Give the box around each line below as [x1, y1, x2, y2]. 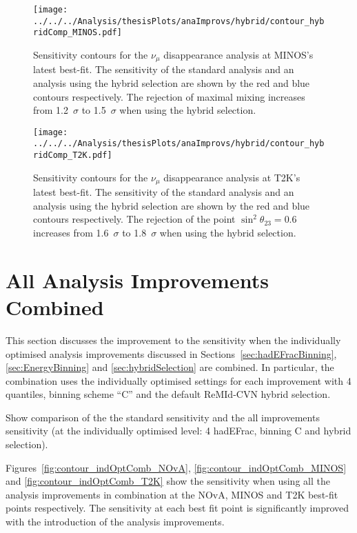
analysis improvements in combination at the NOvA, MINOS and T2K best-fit [6, 487, 338, 501]
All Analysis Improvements [6, 265, 269, 294]
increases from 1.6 [33, 225, 109, 239]
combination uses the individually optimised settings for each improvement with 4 [6, 373, 351, 388]
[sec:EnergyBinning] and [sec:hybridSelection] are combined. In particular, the [6, 360, 334, 374]
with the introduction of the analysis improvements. [6, 514, 225, 529]
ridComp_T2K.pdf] [33, 150, 112, 161]
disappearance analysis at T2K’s [163, 170, 300, 184]
